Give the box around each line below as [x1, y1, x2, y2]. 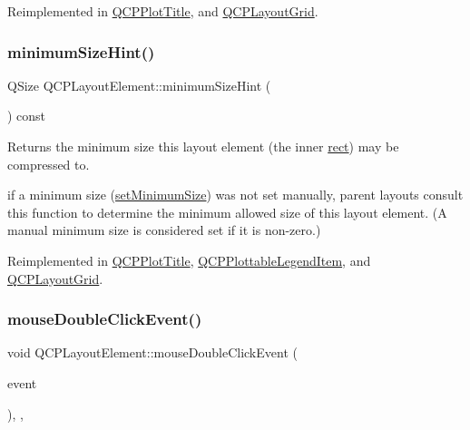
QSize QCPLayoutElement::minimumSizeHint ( [7, 75, 271, 94]
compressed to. [7, 154, 90, 173]
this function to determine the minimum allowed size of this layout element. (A [7, 202, 447, 221]
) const [7, 106, 46, 125]
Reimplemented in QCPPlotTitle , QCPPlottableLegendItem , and [7, 250, 371, 269]
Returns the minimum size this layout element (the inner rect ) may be [7, 137, 399, 155]
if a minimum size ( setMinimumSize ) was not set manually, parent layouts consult [7, 185, 464, 204]
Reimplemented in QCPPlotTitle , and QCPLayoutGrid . [7, 2, 318, 20]
